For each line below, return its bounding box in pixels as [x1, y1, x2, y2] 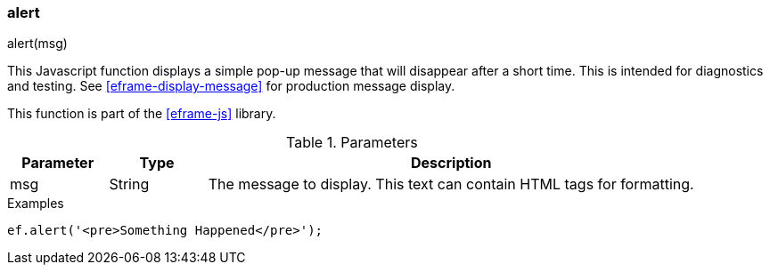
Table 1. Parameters [286, 133, 418, 152]
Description [411, 154, 492, 172]
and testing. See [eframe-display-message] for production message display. [7, 78, 455, 94]
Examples [7, 196, 64, 212]
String [109, 175, 150, 194]
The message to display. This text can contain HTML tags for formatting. [208, 175, 694, 194]
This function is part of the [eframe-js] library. [7, 106, 276, 122]
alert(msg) [7, 36, 68, 52]
